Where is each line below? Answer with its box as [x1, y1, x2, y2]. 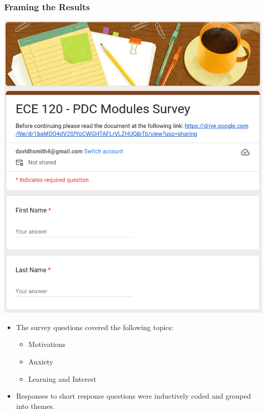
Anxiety [28, 356, 53, 366]
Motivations [28, 339, 66, 350]
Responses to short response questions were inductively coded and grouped [16, 390, 251, 401]
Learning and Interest [28, 373, 97, 384]
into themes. [16, 400, 55, 411]
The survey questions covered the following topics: [16, 321, 173, 332]
